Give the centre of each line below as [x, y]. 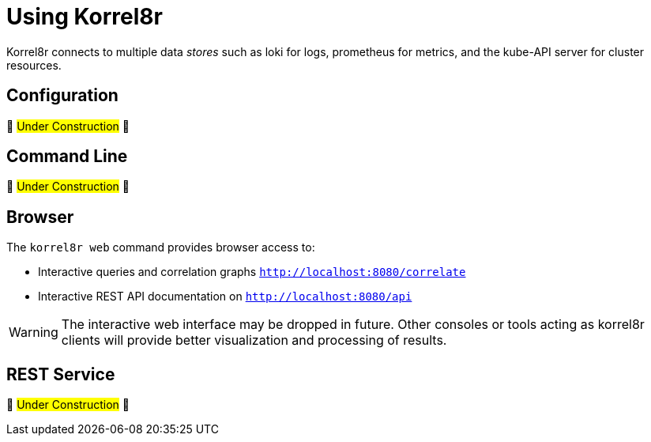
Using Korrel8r [85, 17]
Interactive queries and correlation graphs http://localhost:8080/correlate [252, 272]
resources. [34, 65]
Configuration [62, 96]
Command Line [67, 157]
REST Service [61, 374]
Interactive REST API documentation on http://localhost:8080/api [225, 297]
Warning [34, 332]
